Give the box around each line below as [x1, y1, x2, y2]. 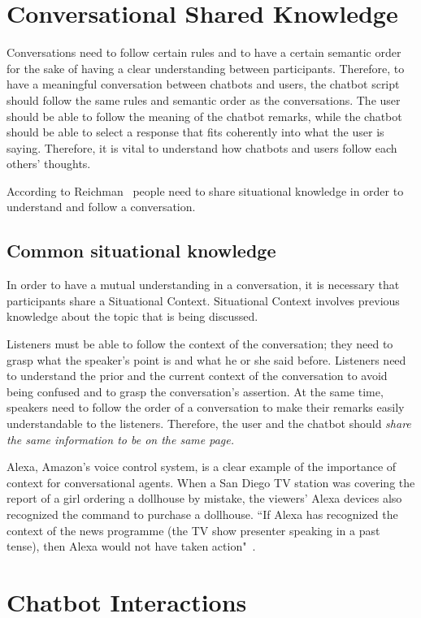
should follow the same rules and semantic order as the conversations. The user [7, 91, 401, 108]
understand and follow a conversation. [7, 198, 196, 215]
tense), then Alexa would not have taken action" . [7, 538, 256, 555]
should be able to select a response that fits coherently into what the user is [7, 123, 384, 140]
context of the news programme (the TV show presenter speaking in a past [7, 521, 380, 538]
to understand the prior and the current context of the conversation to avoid [7, 367, 388, 384]
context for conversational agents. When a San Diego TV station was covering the [7, 473, 415, 491]
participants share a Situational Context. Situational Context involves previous [7, 292, 400, 309]
